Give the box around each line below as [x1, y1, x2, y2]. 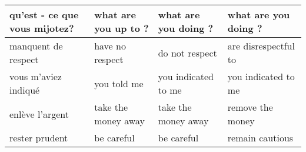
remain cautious [227, 131, 294, 144]
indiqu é [9, 83, 40, 97]
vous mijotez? [9, 21, 74, 35]
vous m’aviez [9, 70, 62, 83]
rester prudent [9, 131, 68, 144]
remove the [227, 100, 273, 114]
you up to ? [94, 21, 149, 35]
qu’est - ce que [9, 8, 79, 21]
